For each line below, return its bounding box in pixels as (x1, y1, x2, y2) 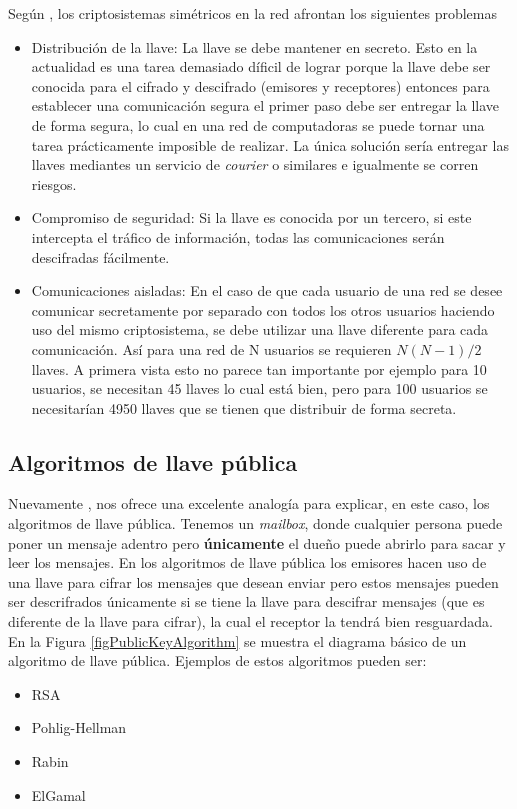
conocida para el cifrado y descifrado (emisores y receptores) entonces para (31, 75, 490, 96)
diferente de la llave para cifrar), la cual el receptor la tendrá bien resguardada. (8, 611, 493, 632)
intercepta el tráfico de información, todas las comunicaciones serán (31, 226, 445, 247)
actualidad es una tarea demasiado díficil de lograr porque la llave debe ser (31, 56, 491, 77)
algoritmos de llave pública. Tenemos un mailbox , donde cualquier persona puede (8, 513, 503, 534)
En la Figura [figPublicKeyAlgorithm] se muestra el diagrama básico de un (8, 630, 467, 651)
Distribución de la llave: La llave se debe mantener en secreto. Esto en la (31, 36, 478, 57)
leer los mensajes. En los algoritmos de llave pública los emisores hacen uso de (8, 552, 487, 573)
